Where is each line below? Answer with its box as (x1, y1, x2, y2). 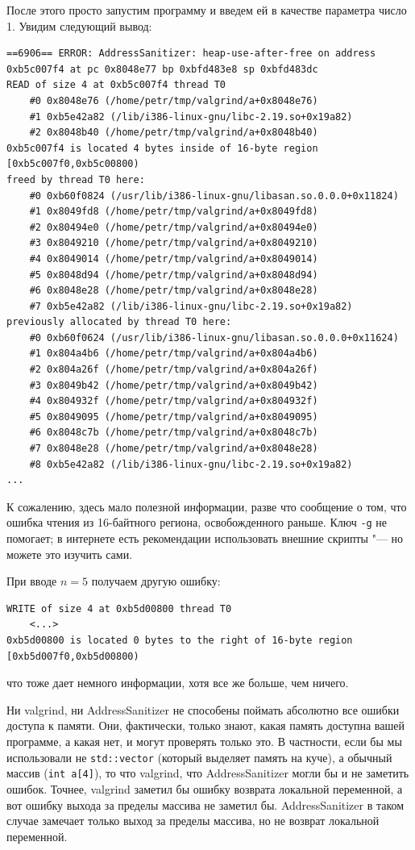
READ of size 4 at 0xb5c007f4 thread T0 (6, 79, 226, 91)
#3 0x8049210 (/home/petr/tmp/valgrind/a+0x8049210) (29, 237, 318, 249)
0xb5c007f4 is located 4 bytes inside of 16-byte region (6, 142, 318, 154)
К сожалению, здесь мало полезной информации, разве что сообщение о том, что (6, 498, 407, 515)
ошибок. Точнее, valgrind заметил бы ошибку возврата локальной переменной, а (6, 780, 403, 797)
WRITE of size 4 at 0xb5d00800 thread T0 (6, 602, 232, 615)
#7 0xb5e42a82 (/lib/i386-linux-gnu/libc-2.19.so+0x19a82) (29, 300, 353, 312)
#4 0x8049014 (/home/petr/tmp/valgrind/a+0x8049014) (29, 252, 318, 265)
